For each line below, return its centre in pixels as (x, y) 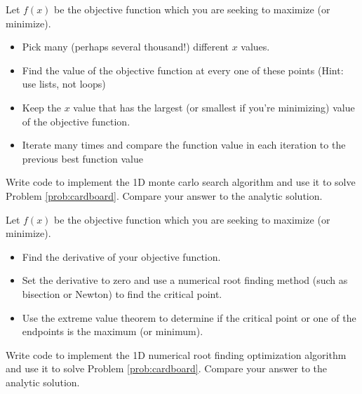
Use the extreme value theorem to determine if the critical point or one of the (189, 317)
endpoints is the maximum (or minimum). (113, 331)
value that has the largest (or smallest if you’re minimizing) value (214, 107)
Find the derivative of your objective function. (121, 256)
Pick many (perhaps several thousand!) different (125, 47)
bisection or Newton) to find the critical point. (122, 293)
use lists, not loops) (64, 84)
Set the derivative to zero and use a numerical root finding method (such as (185, 280)
